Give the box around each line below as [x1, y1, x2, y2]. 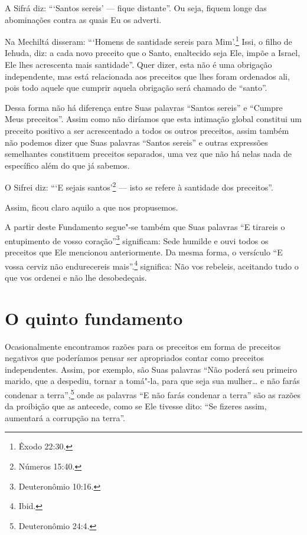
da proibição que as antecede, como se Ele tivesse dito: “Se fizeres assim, [5, 400, 267, 412]
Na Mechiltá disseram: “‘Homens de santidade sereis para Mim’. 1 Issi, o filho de [5, 34, 292, 47]
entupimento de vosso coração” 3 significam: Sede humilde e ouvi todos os [5, 232, 269, 247]
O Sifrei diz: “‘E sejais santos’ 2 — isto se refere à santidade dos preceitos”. [5, 179, 273, 193]
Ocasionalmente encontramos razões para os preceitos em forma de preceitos [5, 340, 281, 352]
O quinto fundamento [5, 306, 183, 330]
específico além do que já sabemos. [5, 159, 130, 171]
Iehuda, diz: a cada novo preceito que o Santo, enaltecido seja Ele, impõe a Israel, [5, 47, 301, 59]
